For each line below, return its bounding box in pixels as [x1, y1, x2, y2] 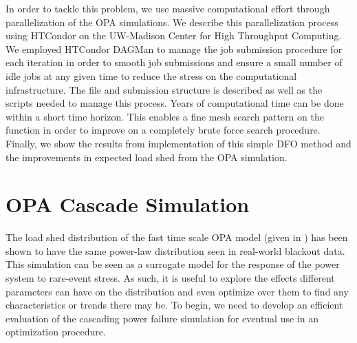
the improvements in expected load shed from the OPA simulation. [6, 149, 288, 164]
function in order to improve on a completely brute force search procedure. [6, 123, 321, 137]
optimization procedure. [6, 324, 106, 339]
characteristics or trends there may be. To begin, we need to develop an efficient [6, 298, 343, 312]
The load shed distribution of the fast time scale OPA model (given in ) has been [6, 230, 348, 245]
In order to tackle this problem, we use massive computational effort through [6, 1, 330, 15]
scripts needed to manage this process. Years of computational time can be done [6, 96, 344, 110]
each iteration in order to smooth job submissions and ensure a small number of [6, 55, 343, 70]
